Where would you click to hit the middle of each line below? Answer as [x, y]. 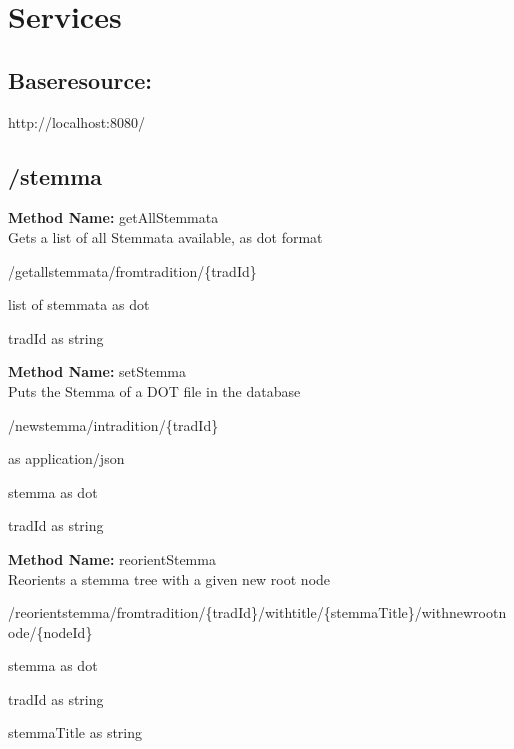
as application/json [66, 458]
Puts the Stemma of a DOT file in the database [154, 390]
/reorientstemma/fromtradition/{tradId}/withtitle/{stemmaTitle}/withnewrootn [257, 612]
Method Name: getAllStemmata [113, 217]
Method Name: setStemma [97, 371]
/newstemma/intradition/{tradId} [113, 424]
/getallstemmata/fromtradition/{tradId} [132, 270]
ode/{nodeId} [50, 631]
